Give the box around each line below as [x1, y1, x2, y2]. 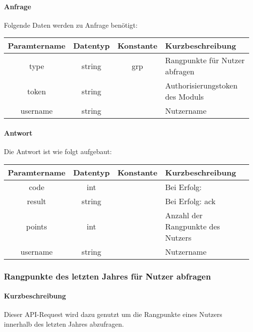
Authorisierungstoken [165, 80, 238, 91]
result [27, 195, 46, 207]
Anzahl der [165, 209, 203, 221]
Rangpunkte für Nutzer [165, 54, 245, 66]
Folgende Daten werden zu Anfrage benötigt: [4, 19, 138, 30]
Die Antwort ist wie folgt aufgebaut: [4, 146, 112, 157]
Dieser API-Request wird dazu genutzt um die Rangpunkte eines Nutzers [4, 309, 222, 319]
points [26, 220, 47, 232]
